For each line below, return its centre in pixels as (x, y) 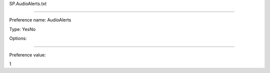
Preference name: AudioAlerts (40, 20)
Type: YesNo (22, 29)
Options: (18, 38)
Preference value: (27, 54)
